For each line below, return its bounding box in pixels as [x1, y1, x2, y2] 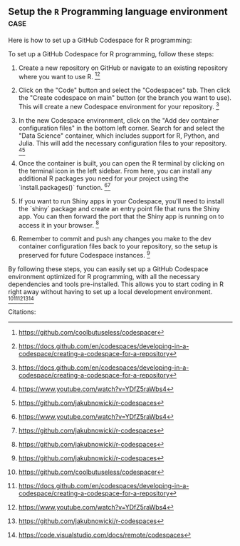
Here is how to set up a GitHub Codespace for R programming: [8, 36, 192, 44]
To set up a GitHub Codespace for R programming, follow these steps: [8, 49, 214, 58]
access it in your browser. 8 [18, 219, 99, 229]
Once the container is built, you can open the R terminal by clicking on [18, 159, 225, 168]
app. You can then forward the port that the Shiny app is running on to [18, 212, 224, 221]
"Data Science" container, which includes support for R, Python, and [18, 131, 219, 140]
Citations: [8, 308, 36, 316]
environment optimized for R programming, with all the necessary [8, 273, 200, 281]
